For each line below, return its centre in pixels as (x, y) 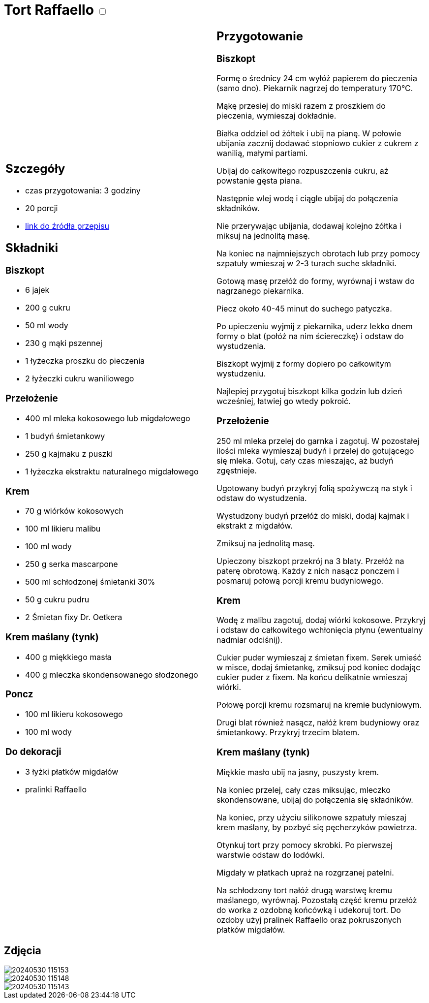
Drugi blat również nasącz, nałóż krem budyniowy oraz (318, 723)
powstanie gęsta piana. (260, 181)
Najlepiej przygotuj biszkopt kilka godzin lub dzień (309, 392)
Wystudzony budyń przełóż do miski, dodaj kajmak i (313, 516)
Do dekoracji (33, 752)
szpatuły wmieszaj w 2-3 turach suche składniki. (306, 264)
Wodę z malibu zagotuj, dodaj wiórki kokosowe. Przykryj (321, 620)
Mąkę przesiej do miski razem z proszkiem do (301, 106)
